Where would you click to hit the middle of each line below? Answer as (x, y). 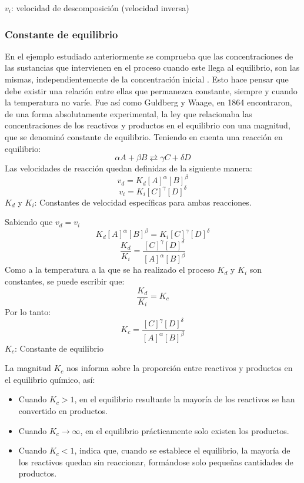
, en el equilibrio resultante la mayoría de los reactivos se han (185, 399)
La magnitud (28, 368)
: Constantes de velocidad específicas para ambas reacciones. (143, 202)
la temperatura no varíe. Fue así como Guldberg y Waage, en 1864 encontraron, (148, 102)
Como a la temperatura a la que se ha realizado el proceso (110, 269)
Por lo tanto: (28, 312)
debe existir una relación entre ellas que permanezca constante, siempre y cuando (151, 90)
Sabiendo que (29, 222)
